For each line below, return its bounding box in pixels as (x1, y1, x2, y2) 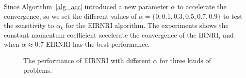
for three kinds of (160, 55, 211, 65)
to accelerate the (177, 1, 227, 11)
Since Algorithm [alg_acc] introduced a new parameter (4, 1, 169, 11)
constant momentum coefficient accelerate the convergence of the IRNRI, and (4, 29, 234, 39)
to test (223, 11, 243, 21)
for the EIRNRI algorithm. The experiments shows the (66, 20, 229, 30)
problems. (23, 65, 52, 75)
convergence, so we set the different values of (4, 11, 137, 21)
